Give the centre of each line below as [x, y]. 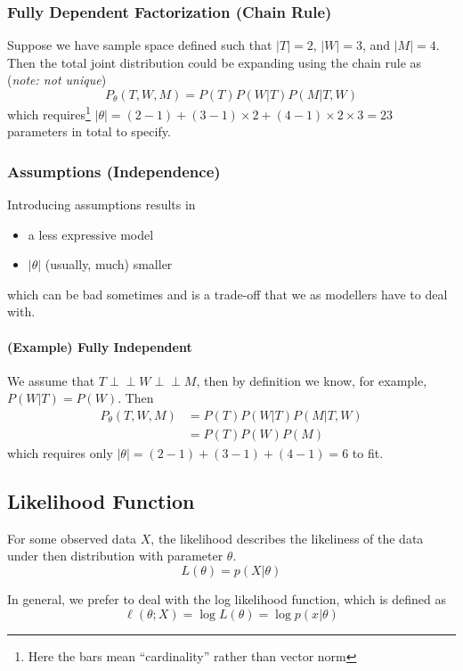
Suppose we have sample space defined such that [140, 45]
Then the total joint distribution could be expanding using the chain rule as [215, 62]
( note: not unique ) [57, 80]
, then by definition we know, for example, [312, 380]
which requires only [60, 453]
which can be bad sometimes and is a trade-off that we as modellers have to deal [227, 294]
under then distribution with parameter [115, 556]
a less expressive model [91, 234]
